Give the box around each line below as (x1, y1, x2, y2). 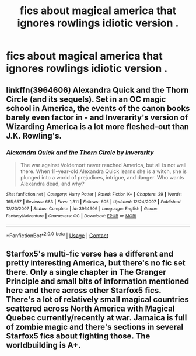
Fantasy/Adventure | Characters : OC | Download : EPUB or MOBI (6, 213, 137, 219)
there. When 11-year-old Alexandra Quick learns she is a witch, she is (20, 168, 187, 175)
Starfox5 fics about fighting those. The (6, 331, 150, 341)
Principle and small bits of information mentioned (6, 276, 190, 286)
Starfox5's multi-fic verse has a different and (6, 248, 174, 258)
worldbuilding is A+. (6, 340, 81, 350)
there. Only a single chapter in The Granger (6, 267, 166, 277)
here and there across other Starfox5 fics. (6, 285, 162, 295)
